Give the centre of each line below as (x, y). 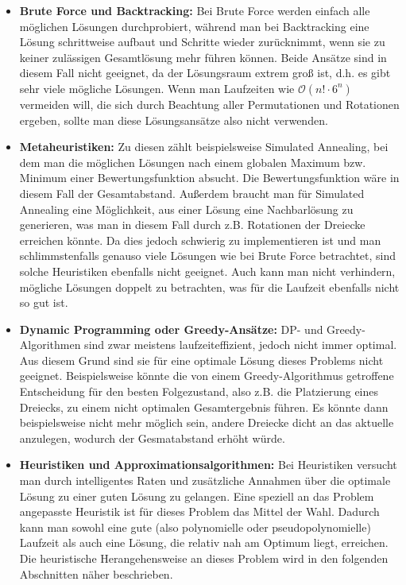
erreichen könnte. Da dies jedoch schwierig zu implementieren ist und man (200, 240)
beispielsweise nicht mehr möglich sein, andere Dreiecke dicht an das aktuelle (207, 422)
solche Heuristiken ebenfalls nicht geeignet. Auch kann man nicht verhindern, (207, 271)
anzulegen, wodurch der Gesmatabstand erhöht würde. (152, 438)
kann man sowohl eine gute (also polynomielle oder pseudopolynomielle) (195, 527)
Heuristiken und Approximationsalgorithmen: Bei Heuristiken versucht (208, 465)
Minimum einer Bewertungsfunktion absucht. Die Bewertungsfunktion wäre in (209, 178)
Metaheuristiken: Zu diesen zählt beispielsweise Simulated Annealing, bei (204, 147)
